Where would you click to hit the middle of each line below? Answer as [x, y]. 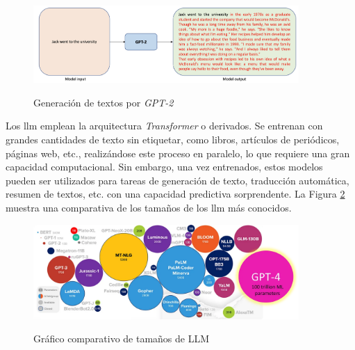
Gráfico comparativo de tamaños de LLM [122, 339]
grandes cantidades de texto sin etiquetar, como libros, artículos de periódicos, [173, 139]
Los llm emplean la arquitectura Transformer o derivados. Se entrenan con [164, 126]
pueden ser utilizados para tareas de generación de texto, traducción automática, [177, 180]
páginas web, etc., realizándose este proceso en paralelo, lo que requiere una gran [178, 153]
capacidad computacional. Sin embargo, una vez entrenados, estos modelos [164, 167]
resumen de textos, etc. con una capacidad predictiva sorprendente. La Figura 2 [175, 194]
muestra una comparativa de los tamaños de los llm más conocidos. [149, 207]
